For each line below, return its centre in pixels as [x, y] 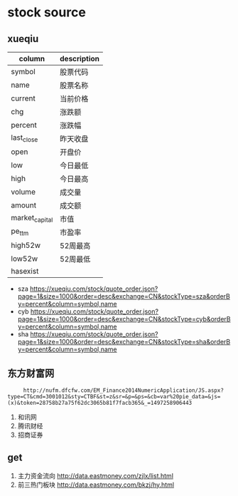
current [23, 98]
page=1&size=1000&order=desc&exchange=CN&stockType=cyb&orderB [124, 319]
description [80, 59]
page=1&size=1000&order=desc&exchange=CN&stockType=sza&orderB [124, 296]
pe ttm [20, 232]
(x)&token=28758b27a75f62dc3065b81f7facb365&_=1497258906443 [100, 403]
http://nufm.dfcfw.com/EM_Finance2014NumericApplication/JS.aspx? [123, 390]
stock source [47, 12]
